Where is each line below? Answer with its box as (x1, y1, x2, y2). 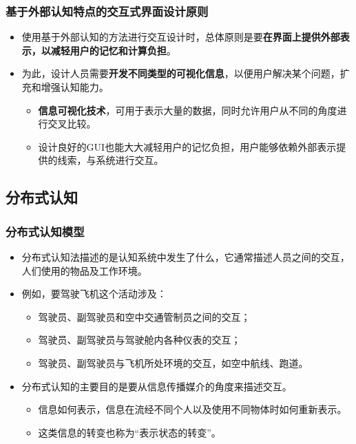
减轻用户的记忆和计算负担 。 (50, 43, 176, 57)
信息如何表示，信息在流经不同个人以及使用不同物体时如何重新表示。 (38, 402, 347, 416)
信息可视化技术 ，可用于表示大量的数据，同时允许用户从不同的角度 (38, 103, 337, 117)
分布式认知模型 (6, 222, 85, 240)
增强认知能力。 (41, 80, 109, 94)
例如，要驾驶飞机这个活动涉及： (21, 286, 167, 301)
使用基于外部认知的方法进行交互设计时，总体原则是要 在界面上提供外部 (21, 30, 340, 44)
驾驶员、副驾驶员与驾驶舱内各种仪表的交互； (38, 332, 241, 347)
